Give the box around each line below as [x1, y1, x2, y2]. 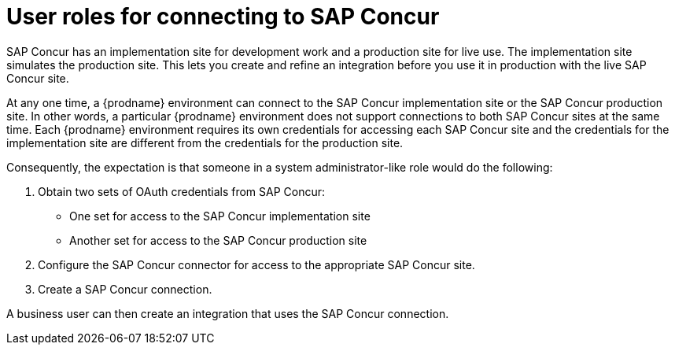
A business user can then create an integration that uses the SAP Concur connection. [6, 306, 449, 320]
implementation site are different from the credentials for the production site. [6, 135, 404, 150]
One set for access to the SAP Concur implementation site [69, 209, 371, 223]
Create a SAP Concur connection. [38, 282, 212, 296]
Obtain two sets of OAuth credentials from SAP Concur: [38, 184, 326, 198]
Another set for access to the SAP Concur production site [69, 233, 367, 247]
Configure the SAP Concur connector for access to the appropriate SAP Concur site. [38, 257, 475, 272]
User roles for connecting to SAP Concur [6, 3, 440, 30]
